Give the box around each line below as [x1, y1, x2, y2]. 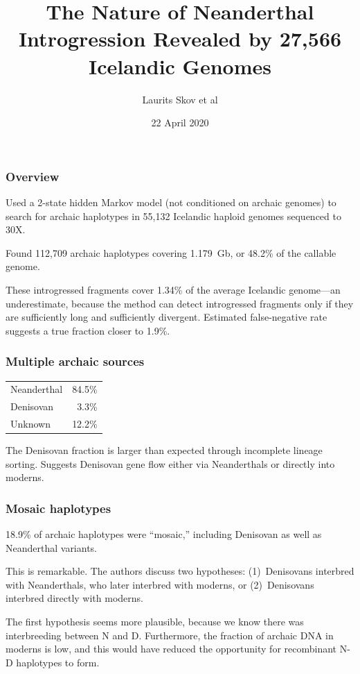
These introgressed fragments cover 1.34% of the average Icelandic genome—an [6, 282, 341, 296]
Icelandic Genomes [89, 51, 271, 80]
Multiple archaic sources [6, 353, 145, 370]
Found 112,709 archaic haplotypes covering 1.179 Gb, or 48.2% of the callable [6, 245, 336, 260]
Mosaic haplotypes [6, 499, 111, 516]
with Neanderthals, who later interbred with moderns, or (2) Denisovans [6, 577, 314, 591]
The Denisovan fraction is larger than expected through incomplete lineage [6, 443, 323, 457]
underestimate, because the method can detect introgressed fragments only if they [6, 296, 354, 310]
